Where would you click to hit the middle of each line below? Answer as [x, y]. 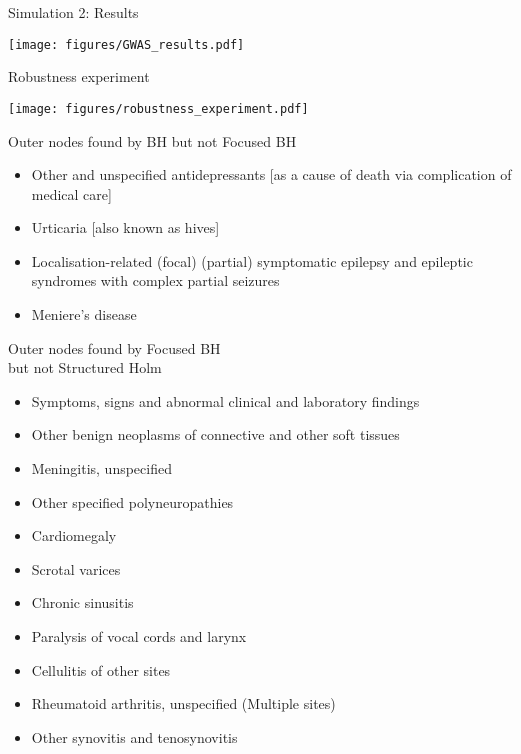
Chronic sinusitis [82, 602]
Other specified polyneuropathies [132, 501]
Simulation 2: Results [73, 12]
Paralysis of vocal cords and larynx [139, 636]
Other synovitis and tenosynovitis [134, 736]
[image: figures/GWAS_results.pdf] [126, 44]
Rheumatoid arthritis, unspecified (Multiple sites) [183, 703]
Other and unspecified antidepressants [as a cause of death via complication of [271, 174]
